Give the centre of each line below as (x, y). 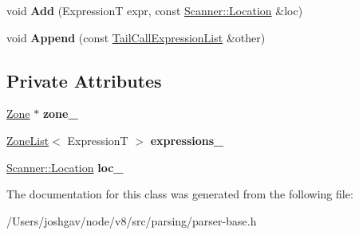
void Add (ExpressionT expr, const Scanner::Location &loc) (155, 10)
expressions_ (187, 140)
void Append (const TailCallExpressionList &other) (136, 37)
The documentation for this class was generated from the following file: (180, 194)
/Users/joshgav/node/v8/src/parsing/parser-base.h (132, 220)
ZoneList (28, 140)
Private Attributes (84, 80)
